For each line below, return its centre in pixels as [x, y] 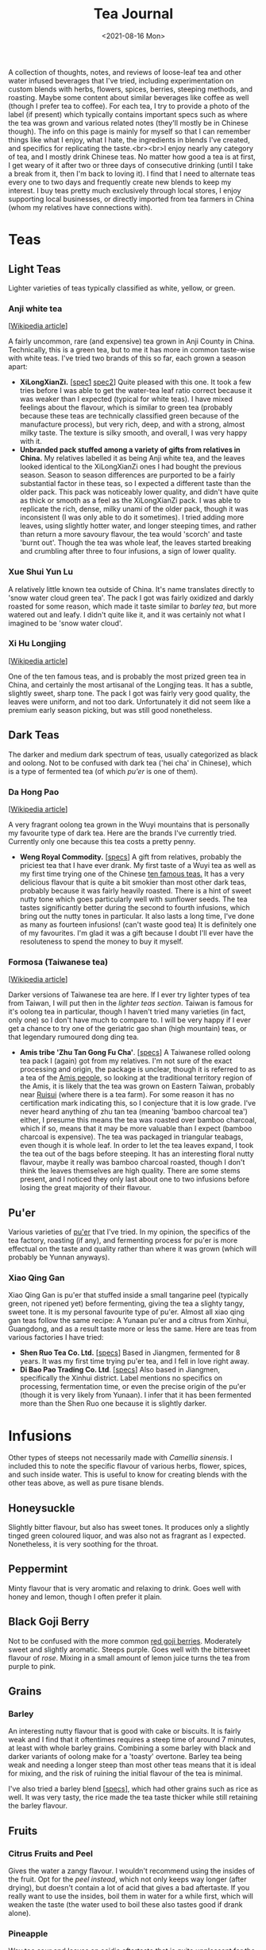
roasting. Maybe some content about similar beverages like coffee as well [129, 97]
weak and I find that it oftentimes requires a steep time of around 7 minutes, [132, 1740]
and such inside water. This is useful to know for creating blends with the [128, 1475]
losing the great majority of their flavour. [85, 1188]
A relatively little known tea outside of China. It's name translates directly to [131, 589]
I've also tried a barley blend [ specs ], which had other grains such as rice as [133, 1789]
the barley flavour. [38, 1806]
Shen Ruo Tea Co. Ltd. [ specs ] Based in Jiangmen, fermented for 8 [130, 1353]
